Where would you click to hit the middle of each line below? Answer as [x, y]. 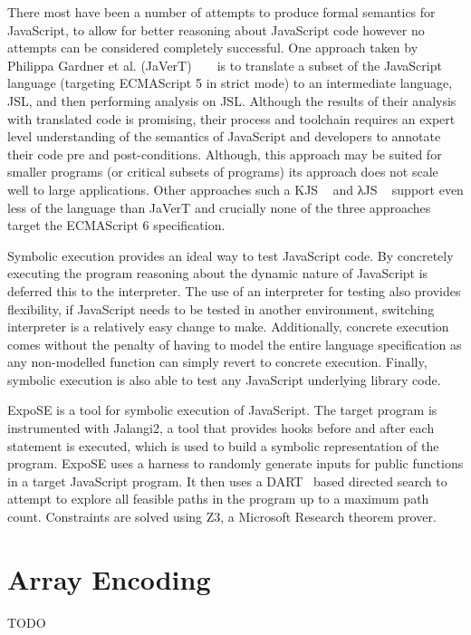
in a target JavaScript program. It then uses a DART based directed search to [227, 481]
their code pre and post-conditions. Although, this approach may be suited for [225, 154]
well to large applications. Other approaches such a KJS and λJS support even [235, 189]
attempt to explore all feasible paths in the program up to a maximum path [218, 499]
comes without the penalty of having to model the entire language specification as [235, 344]
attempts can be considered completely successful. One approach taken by [213, 48]
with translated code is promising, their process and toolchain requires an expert [231, 118]
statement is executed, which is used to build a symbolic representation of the [223, 445]
